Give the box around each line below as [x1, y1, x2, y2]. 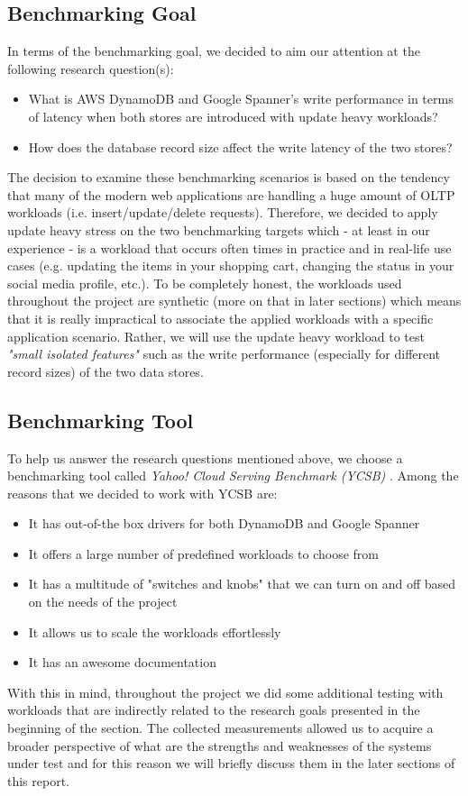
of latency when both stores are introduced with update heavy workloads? [28, 106, 438, 125]
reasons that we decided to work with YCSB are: [7, 483, 278, 502]
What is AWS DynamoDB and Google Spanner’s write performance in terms [28, 89, 454, 108]
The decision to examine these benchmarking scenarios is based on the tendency [7, 168, 450, 187]
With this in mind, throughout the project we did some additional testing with [7, 682, 444, 701]
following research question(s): [7, 59, 174, 78]
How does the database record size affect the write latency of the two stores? [28, 137, 453, 156]
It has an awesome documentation [28, 653, 216, 672]
